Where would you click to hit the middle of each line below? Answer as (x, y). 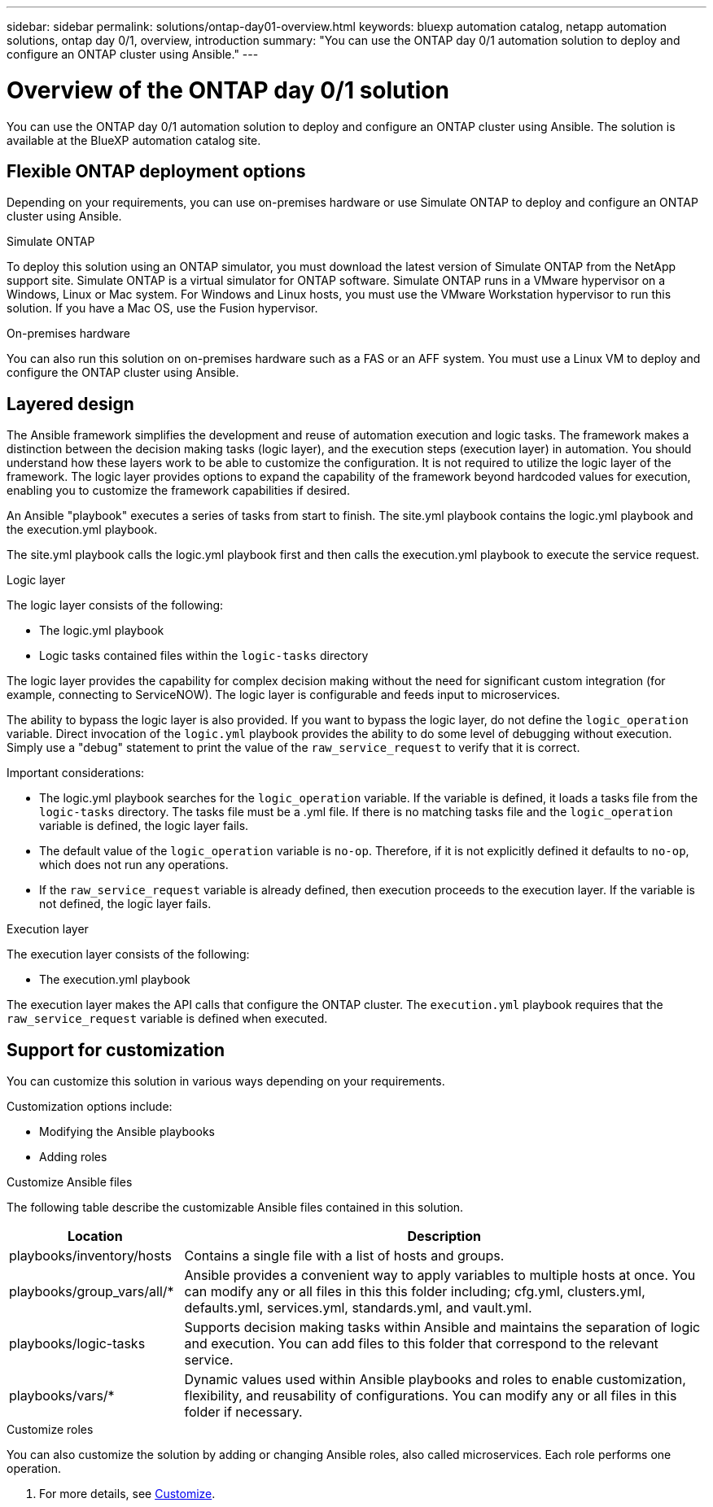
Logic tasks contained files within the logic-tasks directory (204, 656)
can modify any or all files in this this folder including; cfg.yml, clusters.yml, (415, 1292)
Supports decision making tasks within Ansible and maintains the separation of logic (442, 1328)
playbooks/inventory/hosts (90, 1256)
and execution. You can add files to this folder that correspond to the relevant (421, 1344)
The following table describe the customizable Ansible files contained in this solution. (235, 1208)
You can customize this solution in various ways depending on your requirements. (226, 1081)
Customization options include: (90, 1107)
